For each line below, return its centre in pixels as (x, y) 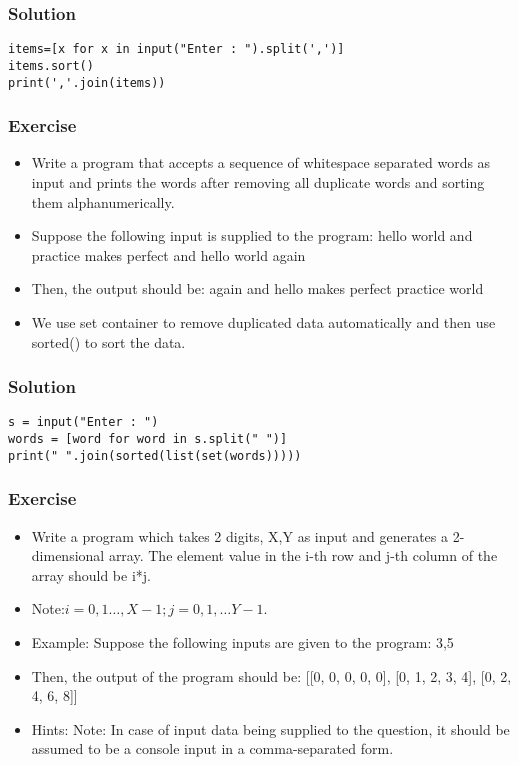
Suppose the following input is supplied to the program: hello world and (252, 235)
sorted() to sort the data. (108, 341)
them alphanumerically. (103, 201)
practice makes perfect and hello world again (168, 254)
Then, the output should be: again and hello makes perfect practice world (257, 288)
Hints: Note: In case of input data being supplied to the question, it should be (270, 728)
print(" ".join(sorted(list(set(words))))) (155, 455)
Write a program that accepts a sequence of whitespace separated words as (261, 162)
